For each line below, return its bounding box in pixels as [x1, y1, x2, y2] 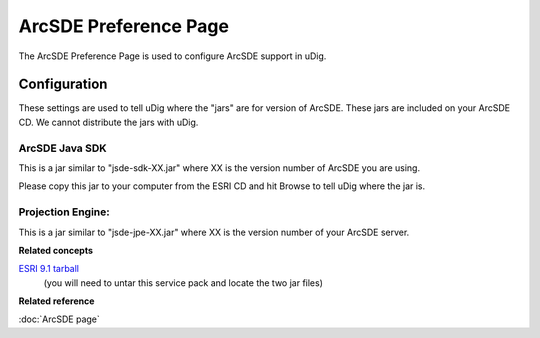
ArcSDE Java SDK [18, 141, 107, 155]
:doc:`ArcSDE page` [18, 313, 100, 325]
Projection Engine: [18, 205, 110, 219]
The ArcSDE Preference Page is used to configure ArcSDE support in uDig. [18, 50, 327, 62]
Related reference [18, 295, 95, 307]
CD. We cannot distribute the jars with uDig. [18, 116, 199, 128]
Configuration [18, 76, 108, 93]
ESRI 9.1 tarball [18, 263, 80, 275]
